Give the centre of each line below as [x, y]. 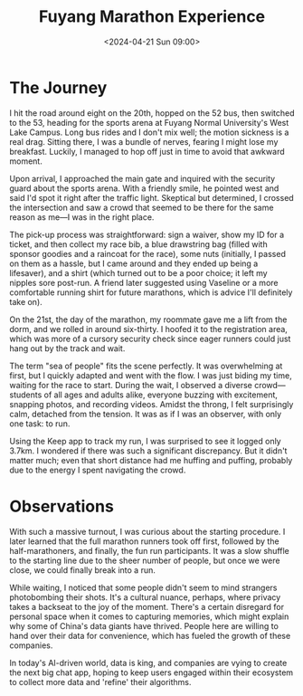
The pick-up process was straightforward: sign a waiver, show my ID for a [147, 234]
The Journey [58, 87]
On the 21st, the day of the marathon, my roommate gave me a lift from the [148, 319]
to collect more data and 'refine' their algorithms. [100, 682]
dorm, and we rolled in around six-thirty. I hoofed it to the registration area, [148, 329]
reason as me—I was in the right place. [82, 217]
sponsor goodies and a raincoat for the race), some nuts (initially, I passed [148, 253]
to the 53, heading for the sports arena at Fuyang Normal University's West [149, 122]
